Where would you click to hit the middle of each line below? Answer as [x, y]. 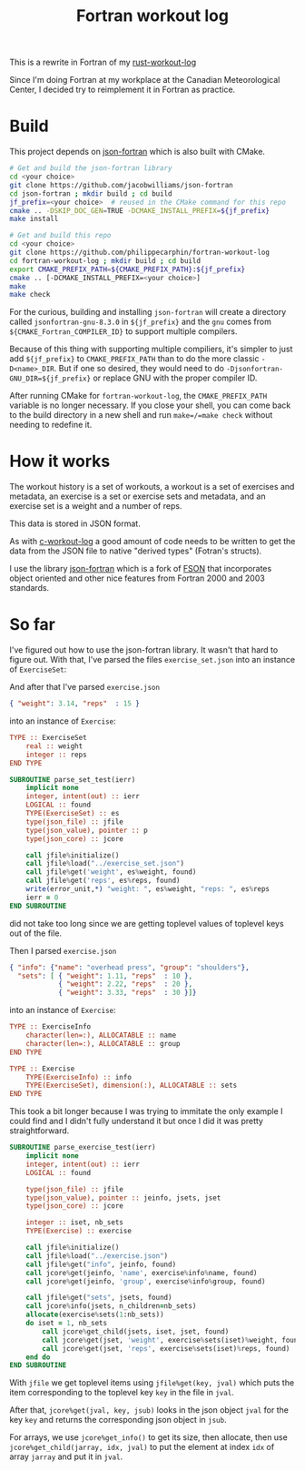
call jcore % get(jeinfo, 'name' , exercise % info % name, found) [142, 1273]
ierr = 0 [42, 898]
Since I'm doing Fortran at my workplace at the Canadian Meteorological [145, 80]
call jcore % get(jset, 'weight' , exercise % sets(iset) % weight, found [172, 1340]
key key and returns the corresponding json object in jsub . [118, 1420]
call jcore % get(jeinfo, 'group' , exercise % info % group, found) [146, 1281]
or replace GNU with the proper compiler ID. [175, 378]
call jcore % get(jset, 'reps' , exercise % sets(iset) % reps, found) [166, 1348]
